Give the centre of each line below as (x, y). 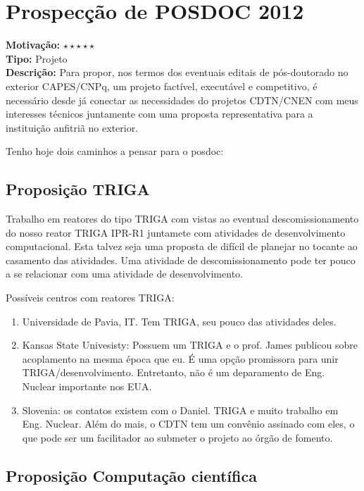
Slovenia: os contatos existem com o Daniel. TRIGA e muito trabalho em (180, 410)
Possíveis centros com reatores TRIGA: (90, 298)
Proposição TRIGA (78, 189)
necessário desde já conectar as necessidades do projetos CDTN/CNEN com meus (182, 100)
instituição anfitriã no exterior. (72, 127)
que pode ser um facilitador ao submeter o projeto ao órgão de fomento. (177, 437)
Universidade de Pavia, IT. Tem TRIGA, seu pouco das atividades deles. (179, 321)
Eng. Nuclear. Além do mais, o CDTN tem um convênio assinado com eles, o (188, 424)
